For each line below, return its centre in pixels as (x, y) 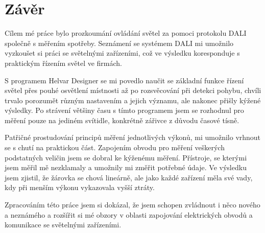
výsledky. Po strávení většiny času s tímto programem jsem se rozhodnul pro (124, 110)
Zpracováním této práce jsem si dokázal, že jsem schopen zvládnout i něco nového (132, 205)
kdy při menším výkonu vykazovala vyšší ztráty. (80, 187)
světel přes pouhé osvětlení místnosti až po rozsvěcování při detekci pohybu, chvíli (133, 90)
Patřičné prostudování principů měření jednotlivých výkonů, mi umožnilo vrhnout (133, 137)
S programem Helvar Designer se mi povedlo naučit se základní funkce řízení (124, 80)
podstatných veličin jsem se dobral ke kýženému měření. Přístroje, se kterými (126, 157)
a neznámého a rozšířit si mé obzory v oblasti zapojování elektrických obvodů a (129, 214)
